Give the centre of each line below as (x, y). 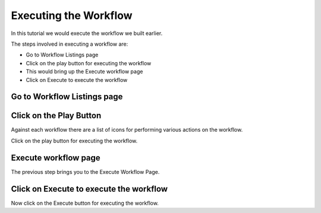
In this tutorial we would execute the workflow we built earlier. (87, 33)
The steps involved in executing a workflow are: (70, 44)
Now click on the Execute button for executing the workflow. (85, 203)
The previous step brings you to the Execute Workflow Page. (85, 171)
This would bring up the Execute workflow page (84, 72)
